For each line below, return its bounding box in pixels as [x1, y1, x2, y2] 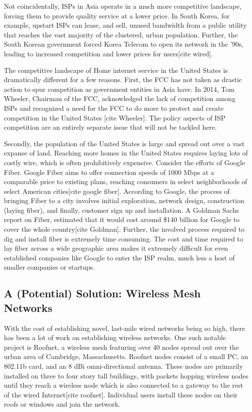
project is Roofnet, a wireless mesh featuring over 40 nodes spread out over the [4, 342, 239, 352]
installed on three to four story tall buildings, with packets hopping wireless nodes [4, 370, 249, 380]
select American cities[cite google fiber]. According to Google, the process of [4, 186, 230, 196]
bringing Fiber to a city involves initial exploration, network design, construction [4, 195, 244, 206]
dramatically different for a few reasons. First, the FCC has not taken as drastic [4, 74, 242, 85]
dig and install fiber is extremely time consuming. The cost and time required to [4, 233, 243, 243]
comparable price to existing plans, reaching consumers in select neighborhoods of [4, 176, 248, 187]
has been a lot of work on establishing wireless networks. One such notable [4, 332, 226, 343]
